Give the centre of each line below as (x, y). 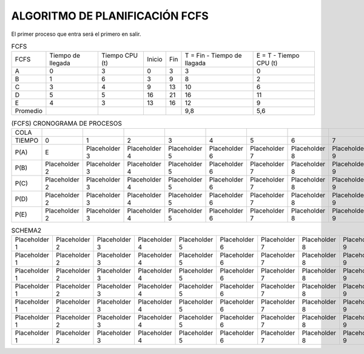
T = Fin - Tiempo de (213, 56)
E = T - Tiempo (278, 56)
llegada (60, 63)
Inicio (155, 60)
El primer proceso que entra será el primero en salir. (76, 34)
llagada (195, 63)
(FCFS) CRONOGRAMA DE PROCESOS (67, 123)
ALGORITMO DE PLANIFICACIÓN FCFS (110, 16)
